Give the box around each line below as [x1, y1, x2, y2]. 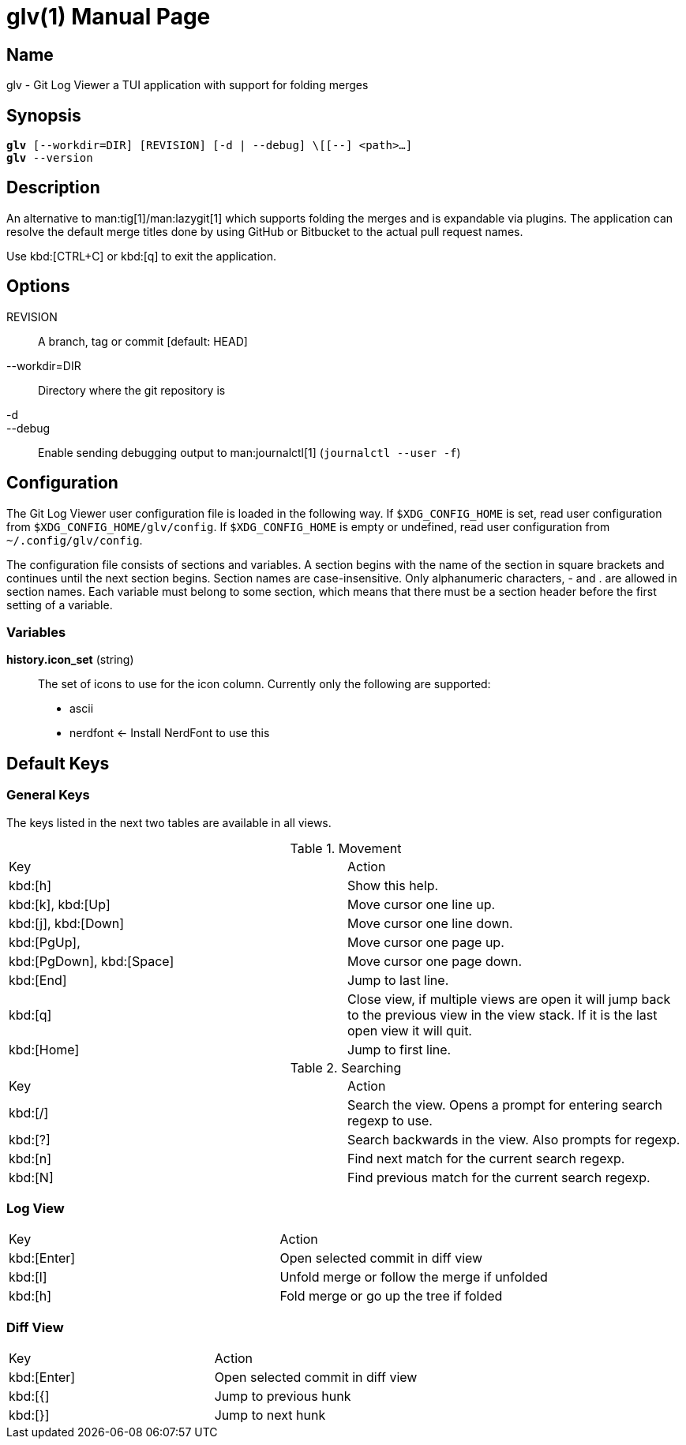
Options [6, 276, 70, 297]
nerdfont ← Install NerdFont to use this [69, 726, 270, 740]
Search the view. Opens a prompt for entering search [347, 1096, 662, 1113]
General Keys [6, 787, 90, 803]
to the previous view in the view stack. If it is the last [347, 1006, 658, 1023]
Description [6, 178, 100, 198]
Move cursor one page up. [347, 934, 504, 950]
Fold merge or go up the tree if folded [279, 1288, 503, 1305]
